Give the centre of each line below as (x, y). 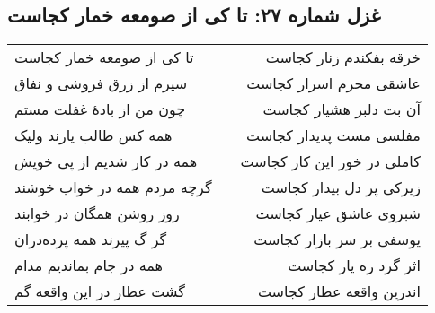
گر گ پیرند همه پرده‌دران (91, 239)
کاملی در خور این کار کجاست (330, 161)
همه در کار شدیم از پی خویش (106, 161)
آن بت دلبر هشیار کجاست (342, 109)
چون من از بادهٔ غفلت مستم (100, 109)
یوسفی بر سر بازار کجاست (337, 239)
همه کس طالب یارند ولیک (93, 135)
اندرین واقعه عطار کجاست (339, 291)
